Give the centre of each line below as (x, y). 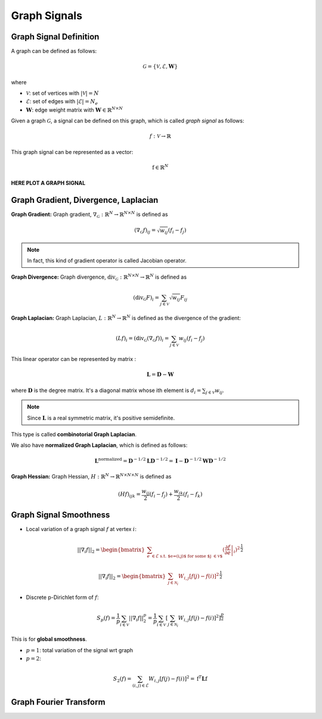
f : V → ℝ (160, 136)
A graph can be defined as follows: (54, 51)
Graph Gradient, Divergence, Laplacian (85, 200)
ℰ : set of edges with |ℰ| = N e (62, 102)
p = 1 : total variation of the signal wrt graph (80, 650)
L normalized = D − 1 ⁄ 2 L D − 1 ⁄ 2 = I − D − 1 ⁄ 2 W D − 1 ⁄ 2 (160, 460)
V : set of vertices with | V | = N (62, 93)
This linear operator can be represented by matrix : (74, 359)
